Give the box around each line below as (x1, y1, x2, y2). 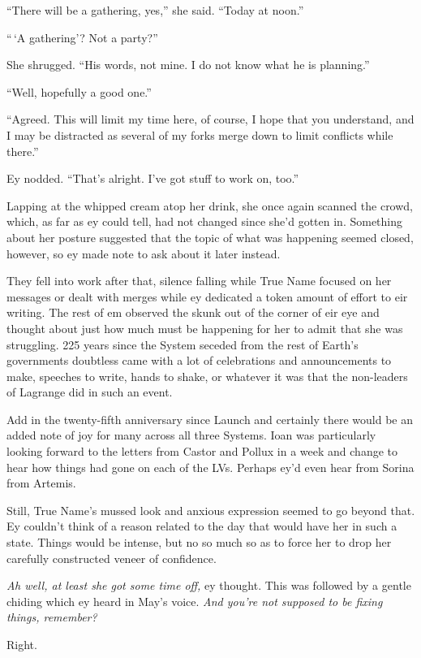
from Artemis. (6, 474, 76, 491)
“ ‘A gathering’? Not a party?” (6, 28, 158, 45)
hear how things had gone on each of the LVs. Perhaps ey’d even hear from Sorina (6, 458, 415, 475)
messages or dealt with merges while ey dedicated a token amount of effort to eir (6, 288, 408, 305)
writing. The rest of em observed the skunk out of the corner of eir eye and (6, 304, 380, 321)
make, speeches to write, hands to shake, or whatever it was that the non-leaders (6, 367, 408, 384)
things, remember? (6, 608, 97, 626)
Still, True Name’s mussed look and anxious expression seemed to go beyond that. (6, 501, 415, 518)
